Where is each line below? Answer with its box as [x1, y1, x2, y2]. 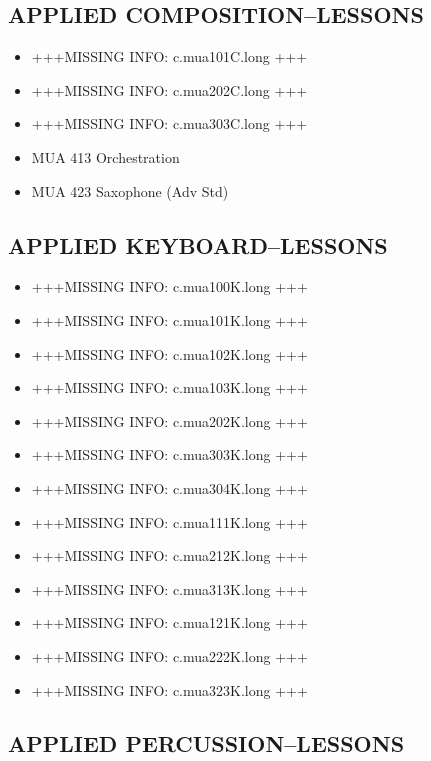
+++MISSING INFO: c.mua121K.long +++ [31, 612, 308, 633]
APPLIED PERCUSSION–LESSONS [8, 728, 405, 759]
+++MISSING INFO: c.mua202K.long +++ [31, 410, 308, 431]
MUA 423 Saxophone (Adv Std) [31, 180, 229, 201]
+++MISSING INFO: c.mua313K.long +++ [31, 578, 308, 599]
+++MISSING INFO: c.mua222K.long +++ [31, 645, 308, 666]
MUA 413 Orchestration [31, 146, 180, 167]
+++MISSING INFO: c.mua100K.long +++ [31, 276, 308, 297]
